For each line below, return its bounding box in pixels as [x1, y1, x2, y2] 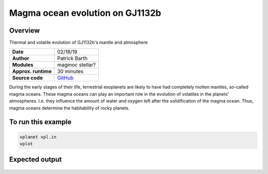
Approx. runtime [12, 68, 52, 75]
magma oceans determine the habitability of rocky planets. [9, 105, 130, 111]
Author [12, 55, 29, 62]
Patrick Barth [57, 55, 88, 62]
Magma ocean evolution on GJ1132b [9, 7, 161, 18]
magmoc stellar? [57, 61, 96, 68]
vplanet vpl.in [19, 134, 57, 140]
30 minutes [57, 68, 84, 75]
